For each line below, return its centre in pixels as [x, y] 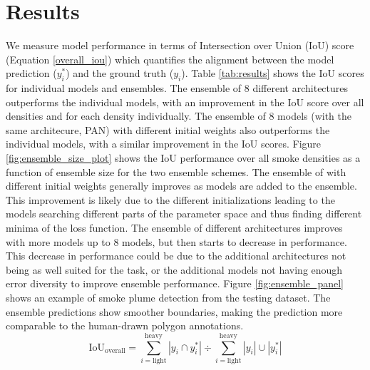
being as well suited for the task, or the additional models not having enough [174, 269]
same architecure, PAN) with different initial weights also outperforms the [168, 129]
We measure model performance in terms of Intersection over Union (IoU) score [180, 45]
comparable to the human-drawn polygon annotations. [125, 325]
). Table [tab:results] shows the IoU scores [273, 73]
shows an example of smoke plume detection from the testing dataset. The [168, 298]
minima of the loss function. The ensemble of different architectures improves [174, 228]
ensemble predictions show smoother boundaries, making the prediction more [174, 311]
